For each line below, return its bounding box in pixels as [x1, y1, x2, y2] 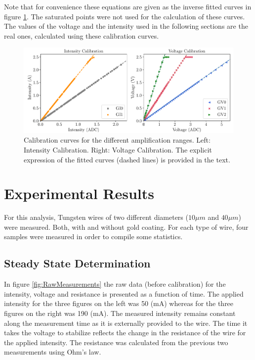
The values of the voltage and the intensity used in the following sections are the [4, 21, 248, 31]
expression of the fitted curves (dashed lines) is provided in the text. [24, 154, 230, 164]
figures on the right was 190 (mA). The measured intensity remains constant [4, 308, 236, 318]
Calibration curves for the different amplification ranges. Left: [24, 135, 211, 145]
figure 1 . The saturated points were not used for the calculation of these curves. [4, 11, 245, 21]
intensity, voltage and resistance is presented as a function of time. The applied [4, 288, 244, 299]
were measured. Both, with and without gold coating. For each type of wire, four [4, 221, 249, 232]
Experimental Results [4, 183, 154, 204]
